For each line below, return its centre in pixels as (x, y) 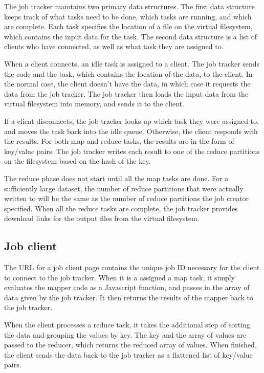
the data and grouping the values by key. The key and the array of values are (125, 334)
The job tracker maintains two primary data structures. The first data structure (129, 6)
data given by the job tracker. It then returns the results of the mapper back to (129, 297)
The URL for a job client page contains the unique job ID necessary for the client (132, 267)
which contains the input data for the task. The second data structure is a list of (131, 36)
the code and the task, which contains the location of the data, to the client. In (128, 73)
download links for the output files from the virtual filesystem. (102, 218)
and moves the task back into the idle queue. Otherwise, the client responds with (131, 131)
